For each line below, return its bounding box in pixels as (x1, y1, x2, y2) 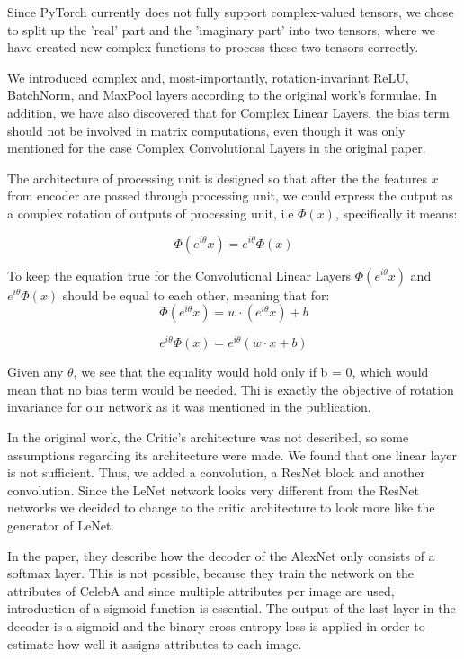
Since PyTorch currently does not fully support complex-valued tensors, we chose (7, 3, 454, 21)
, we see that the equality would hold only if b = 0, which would (73, 362, 429, 381)
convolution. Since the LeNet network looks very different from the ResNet (7, 480, 419, 499)
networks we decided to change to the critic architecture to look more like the (7, 498, 435, 517)
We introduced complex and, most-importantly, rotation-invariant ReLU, (7, 67, 409, 86)
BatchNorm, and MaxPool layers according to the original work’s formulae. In (7, 85, 437, 104)
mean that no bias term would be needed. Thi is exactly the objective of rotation (7, 379, 454, 398)
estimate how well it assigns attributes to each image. (7, 634, 302, 653)
